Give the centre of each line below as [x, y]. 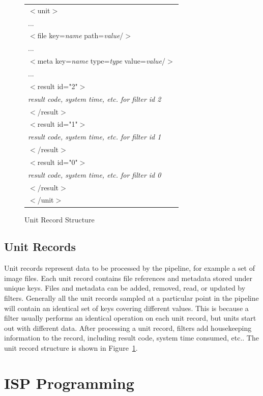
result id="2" [57, 86]
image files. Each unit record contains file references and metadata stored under [128, 278]
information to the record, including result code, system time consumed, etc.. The [131, 338]
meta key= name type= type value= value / [101, 61]
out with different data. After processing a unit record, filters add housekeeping [128, 328]
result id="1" [57, 124]
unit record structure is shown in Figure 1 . [71, 348]
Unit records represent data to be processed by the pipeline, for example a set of [129, 268]
